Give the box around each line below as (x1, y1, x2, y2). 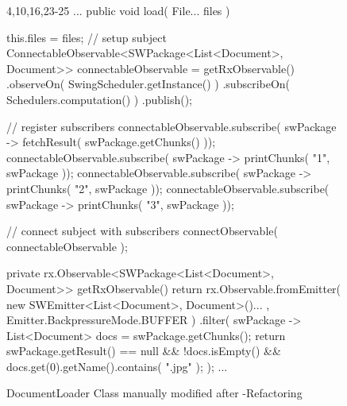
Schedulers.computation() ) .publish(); (6, 91, 192, 107)
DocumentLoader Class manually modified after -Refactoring (6, 385, 303, 401)
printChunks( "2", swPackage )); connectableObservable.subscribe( (6, 180, 330, 196)
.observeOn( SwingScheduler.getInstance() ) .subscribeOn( (6, 75, 291, 92)
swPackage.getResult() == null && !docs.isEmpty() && (6, 342, 281, 359)
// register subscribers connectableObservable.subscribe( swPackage (6, 118, 337, 134)
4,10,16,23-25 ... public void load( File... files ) (6, 2, 230, 18)
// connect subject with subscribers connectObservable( (6, 222, 278, 239)
